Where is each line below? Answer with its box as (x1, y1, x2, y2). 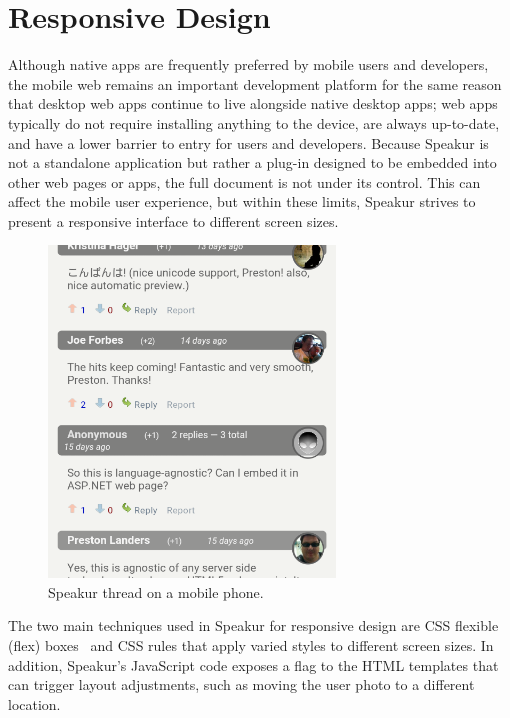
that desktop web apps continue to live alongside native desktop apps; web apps (8, 93, 498, 114)
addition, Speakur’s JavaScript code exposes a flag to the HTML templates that (8, 654, 499, 675)
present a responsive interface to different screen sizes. (8, 210, 339, 231)
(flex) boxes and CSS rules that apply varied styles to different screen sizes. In (8, 635, 494, 656)
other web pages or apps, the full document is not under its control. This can (8, 171, 481, 192)
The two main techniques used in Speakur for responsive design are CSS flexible (8, 615, 499, 636)
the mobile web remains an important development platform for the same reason (8, 73, 502, 94)
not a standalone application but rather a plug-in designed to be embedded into (8, 152, 497, 173)
